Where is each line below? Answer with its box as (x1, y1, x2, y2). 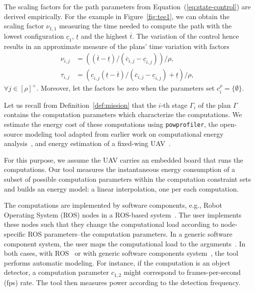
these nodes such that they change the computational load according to (4, 219, 219, 229)
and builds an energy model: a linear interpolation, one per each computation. (4, 183, 239, 194)
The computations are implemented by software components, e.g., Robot (4, 200, 222, 210)
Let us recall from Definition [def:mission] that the (4, 99, 156, 110)
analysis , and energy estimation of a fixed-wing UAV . (4, 138, 171, 148)
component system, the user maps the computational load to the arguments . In (4, 238, 246, 248)
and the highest (80, 30, 127, 41)
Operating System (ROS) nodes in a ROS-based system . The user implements (4, 209, 242, 219)
